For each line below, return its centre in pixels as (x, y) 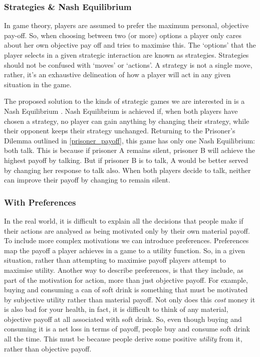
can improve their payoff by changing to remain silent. (87, 180)
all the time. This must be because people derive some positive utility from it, (123, 339)
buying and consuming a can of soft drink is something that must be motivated (126, 290)
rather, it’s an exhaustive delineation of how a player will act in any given (117, 74)
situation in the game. (38, 84)
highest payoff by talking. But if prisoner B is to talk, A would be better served (126, 160)
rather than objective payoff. (48, 348)
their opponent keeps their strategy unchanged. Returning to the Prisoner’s (120, 131)
